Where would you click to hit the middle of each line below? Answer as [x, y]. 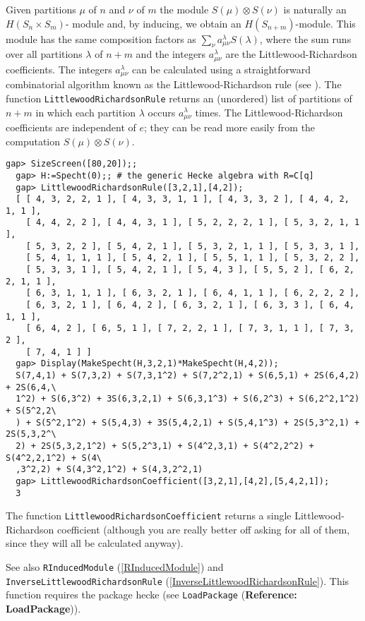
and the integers [171, 54]
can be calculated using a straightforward [221, 69]
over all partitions [44, 54]
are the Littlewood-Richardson [291, 54]
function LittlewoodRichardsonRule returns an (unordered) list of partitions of [179, 98]
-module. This [325, 23]
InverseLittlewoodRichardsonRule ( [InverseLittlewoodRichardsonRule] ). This [178, 580]
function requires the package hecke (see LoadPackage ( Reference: [151, 595]
